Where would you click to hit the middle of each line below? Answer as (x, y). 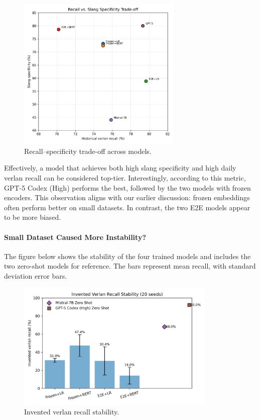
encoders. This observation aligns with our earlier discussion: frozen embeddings (127, 197)
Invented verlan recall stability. (72, 411)
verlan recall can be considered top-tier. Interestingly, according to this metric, (125, 178)
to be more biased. (33, 217)
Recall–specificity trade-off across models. (88, 151)
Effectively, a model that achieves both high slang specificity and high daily (120, 168)
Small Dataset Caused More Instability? (75, 237)
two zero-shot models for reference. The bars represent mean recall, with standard (130, 266)
